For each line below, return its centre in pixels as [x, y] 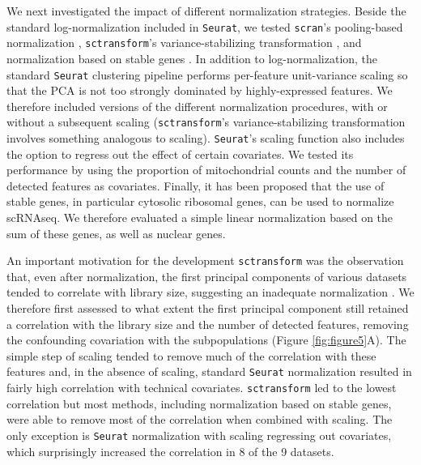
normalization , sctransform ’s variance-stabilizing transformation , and [184, 43]
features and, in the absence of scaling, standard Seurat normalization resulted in [209, 371]
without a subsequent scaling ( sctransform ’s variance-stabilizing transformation [206, 122]
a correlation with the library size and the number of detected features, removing [208, 324]
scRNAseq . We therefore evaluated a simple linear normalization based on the [200, 218]
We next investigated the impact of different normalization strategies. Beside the [206, 11]
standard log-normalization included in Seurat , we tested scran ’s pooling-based [205, 26]
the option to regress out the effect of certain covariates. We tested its [180, 154]
